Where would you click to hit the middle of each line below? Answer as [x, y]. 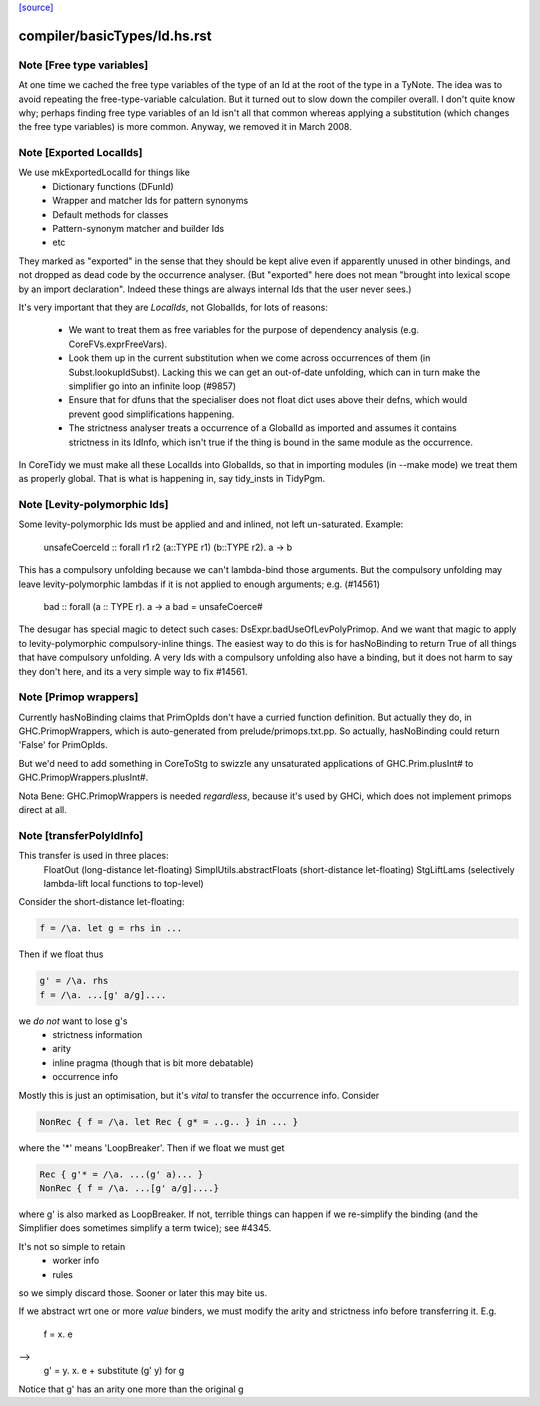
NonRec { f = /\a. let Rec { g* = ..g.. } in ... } [169, 1121]
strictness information [97, 1035]
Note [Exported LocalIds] [80, 153]
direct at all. [42, 810]
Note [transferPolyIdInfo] [81, 835]
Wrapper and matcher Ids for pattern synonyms [150, 201]
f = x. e [58, 1334]
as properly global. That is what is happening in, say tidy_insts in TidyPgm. [172, 479]
